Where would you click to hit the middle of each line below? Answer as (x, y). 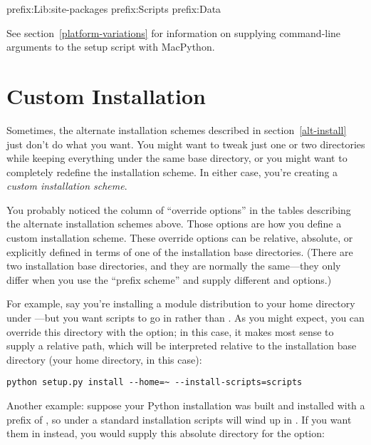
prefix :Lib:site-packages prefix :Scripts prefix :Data (114, 9)
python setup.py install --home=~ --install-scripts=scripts (155, 383)
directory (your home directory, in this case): (104, 359)
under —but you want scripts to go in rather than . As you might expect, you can (185, 318)
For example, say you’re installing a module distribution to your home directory (181, 303)
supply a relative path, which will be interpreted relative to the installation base (182, 346)
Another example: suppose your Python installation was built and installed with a (186, 405)
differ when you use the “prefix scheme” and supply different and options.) (169, 279)
